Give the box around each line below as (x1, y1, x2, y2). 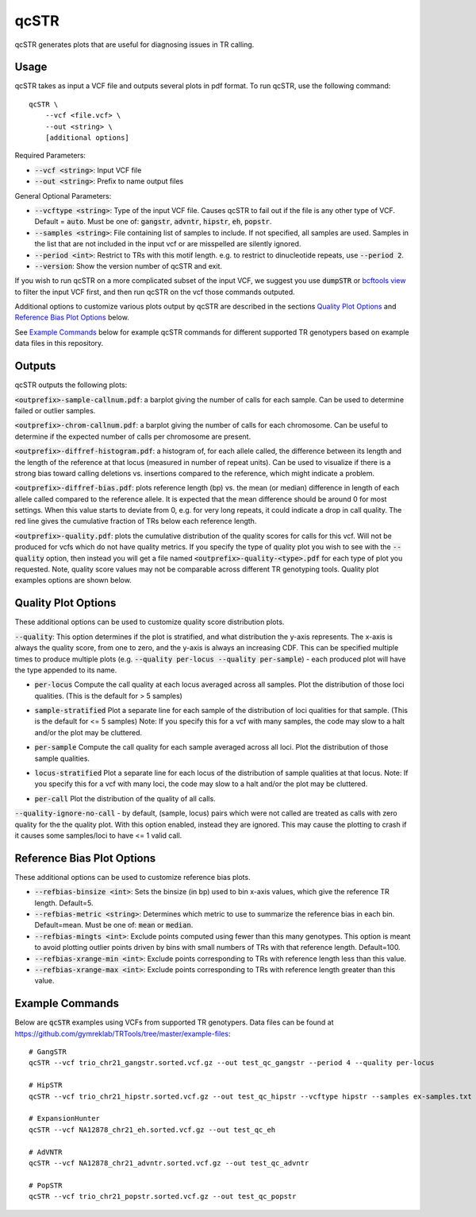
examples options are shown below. (14, 576, 132, 585)
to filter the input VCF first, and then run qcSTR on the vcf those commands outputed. (14, 287, 295, 296)
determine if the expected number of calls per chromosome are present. (14, 432, 251, 441)
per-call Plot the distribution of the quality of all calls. (34, 793, 216, 803)
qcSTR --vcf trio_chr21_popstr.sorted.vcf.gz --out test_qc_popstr (29, 1192, 297, 1201)
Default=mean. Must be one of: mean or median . (34, 921, 194, 930)
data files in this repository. (14, 339, 104, 348)
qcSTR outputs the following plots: (14, 380, 128, 390)
